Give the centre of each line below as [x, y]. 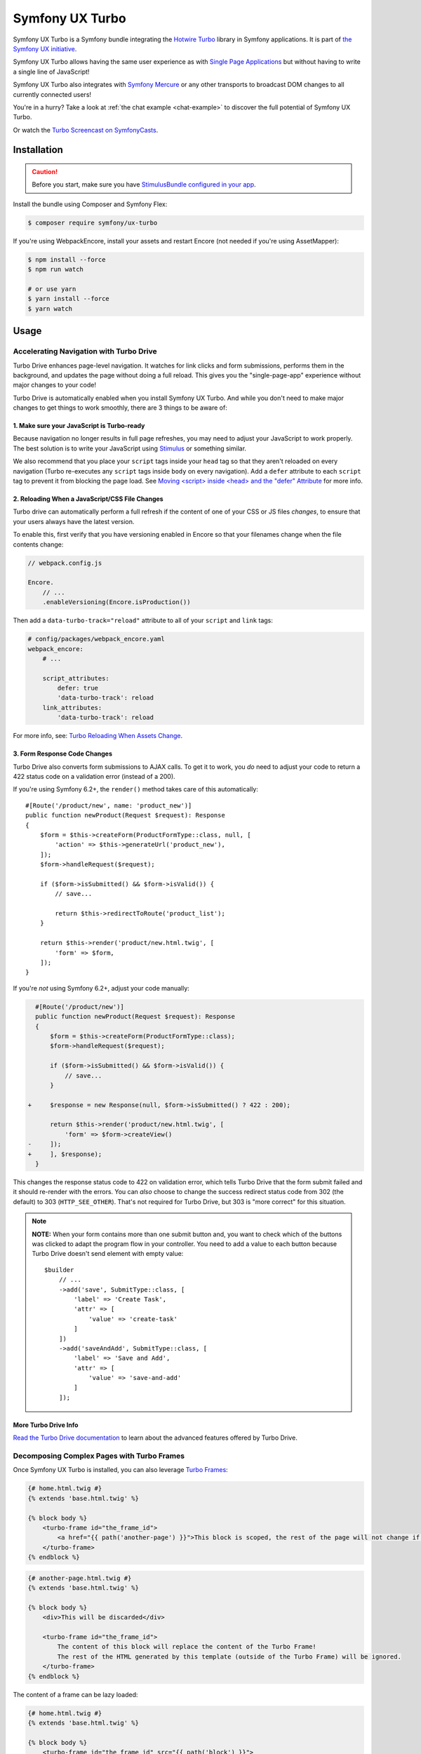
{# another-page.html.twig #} [80, 1578]
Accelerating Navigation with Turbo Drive [85, 352]
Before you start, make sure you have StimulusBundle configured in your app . [144, 185]
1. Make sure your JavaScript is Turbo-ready [79, 426]
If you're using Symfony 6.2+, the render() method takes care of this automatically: [136, 789]
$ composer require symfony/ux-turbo [93, 222]
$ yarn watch [50, 308]
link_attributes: [72, 708]
